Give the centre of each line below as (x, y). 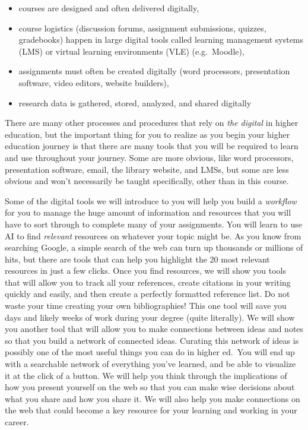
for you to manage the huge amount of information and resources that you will (148, 212)
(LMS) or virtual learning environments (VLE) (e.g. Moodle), (131, 51)
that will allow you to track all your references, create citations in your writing (148, 282)
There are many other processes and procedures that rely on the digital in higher (152, 123)
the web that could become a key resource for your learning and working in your (151, 410)
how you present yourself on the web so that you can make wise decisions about (150, 387)
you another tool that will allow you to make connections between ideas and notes (154, 329)
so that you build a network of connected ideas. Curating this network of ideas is (152, 340)
